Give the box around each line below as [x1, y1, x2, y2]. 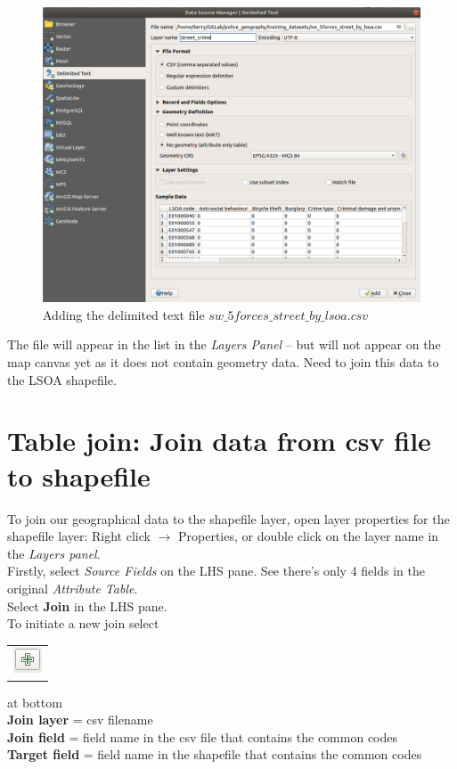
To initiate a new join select [7, 614, 159, 633]
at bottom [7, 692, 62, 711]
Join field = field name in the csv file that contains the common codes [7, 727, 398, 746]
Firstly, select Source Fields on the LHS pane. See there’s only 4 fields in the [7, 561, 425, 580]
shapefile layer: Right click [7, 527, 151, 545]
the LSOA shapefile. [7, 370, 117, 389]
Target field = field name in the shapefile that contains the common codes [7, 745, 422, 764]
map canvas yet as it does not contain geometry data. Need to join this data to [7, 353, 439, 372]
